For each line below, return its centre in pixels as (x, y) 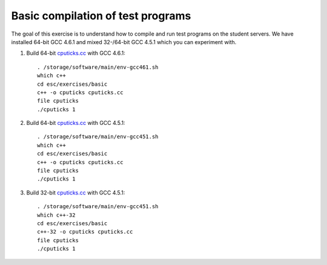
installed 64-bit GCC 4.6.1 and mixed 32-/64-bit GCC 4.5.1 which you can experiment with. (124, 42)
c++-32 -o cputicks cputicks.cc (85, 232)
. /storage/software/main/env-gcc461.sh (98, 67)
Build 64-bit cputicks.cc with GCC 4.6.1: (76, 53)
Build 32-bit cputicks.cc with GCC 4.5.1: (76, 193)
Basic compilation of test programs (101, 16)
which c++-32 (56, 215)
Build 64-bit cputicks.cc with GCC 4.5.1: (76, 123)
